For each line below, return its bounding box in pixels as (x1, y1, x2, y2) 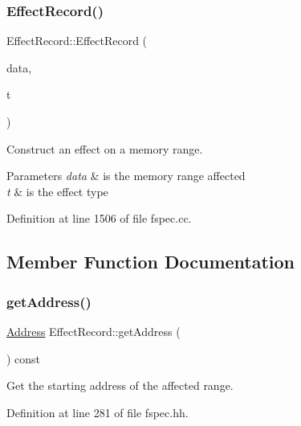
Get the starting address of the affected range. (6, 377, 234, 394)
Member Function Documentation (6, 249, 295, 274)
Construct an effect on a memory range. (6, 140, 203, 157)
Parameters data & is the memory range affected (6, 167, 246, 184)
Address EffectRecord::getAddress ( (6, 322, 181, 339)
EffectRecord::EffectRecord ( (6, 32, 148, 49)
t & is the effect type (6, 182, 108, 199)
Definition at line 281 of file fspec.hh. (6, 403, 189, 420)
